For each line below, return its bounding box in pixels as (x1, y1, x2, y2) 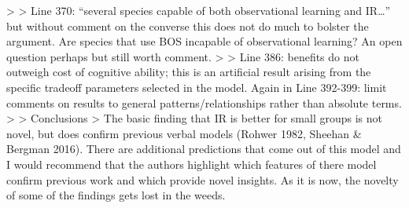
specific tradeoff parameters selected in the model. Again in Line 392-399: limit (6, 78, 387, 95)
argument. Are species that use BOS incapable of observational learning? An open (6, 33, 403, 49)
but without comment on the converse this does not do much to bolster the (6, 17, 369, 34)
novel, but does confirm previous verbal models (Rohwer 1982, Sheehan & (6, 125, 362, 141)
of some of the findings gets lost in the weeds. (6, 187, 226, 203)
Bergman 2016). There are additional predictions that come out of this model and (6, 140, 401, 157)
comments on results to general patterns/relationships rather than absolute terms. (6, 94, 402, 111)
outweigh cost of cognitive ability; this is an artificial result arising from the (6, 64, 371, 80)
